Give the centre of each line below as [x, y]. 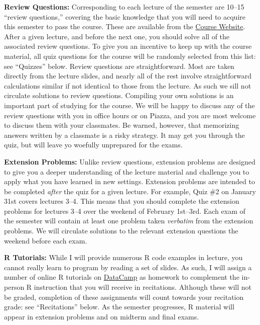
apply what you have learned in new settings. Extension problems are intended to [129, 181]
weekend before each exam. [46, 240]
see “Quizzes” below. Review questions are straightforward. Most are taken [119, 66]
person [14, 287]
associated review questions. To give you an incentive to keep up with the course [128, 46]
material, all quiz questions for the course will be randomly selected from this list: [130, 56]
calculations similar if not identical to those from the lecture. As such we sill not [128, 85]
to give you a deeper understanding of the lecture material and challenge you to [127, 171]
